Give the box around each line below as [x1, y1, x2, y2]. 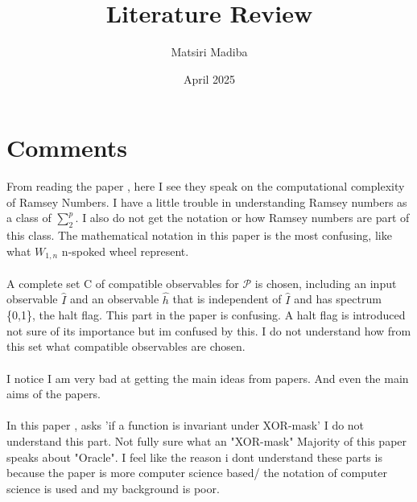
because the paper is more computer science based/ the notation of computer [6, 464, 387, 481]
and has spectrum [294, 290, 382, 307]
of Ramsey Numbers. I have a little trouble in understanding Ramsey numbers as [6, 193, 407, 210]
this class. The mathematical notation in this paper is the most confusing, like [6, 227, 392, 244]
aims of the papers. [6, 385, 101, 402]
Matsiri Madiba [171, 43, 248, 60]
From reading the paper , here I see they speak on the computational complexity [6, 178, 405, 195]
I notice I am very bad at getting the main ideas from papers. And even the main [6, 369, 409, 386]
